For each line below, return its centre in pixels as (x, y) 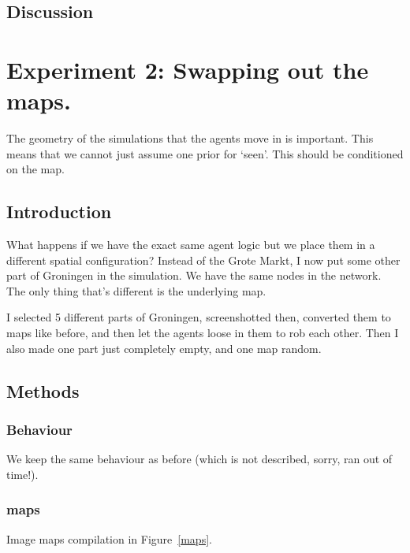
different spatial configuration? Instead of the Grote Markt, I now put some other (203, 260)
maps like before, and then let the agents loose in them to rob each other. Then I (203, 333)
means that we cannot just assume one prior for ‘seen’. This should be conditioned (205, 153)
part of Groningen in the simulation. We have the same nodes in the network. (194, 275)
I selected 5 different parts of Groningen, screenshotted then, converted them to (199, 317)
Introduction (59, 212)
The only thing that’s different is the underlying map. (136, 290)
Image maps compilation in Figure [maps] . (109, 538)
